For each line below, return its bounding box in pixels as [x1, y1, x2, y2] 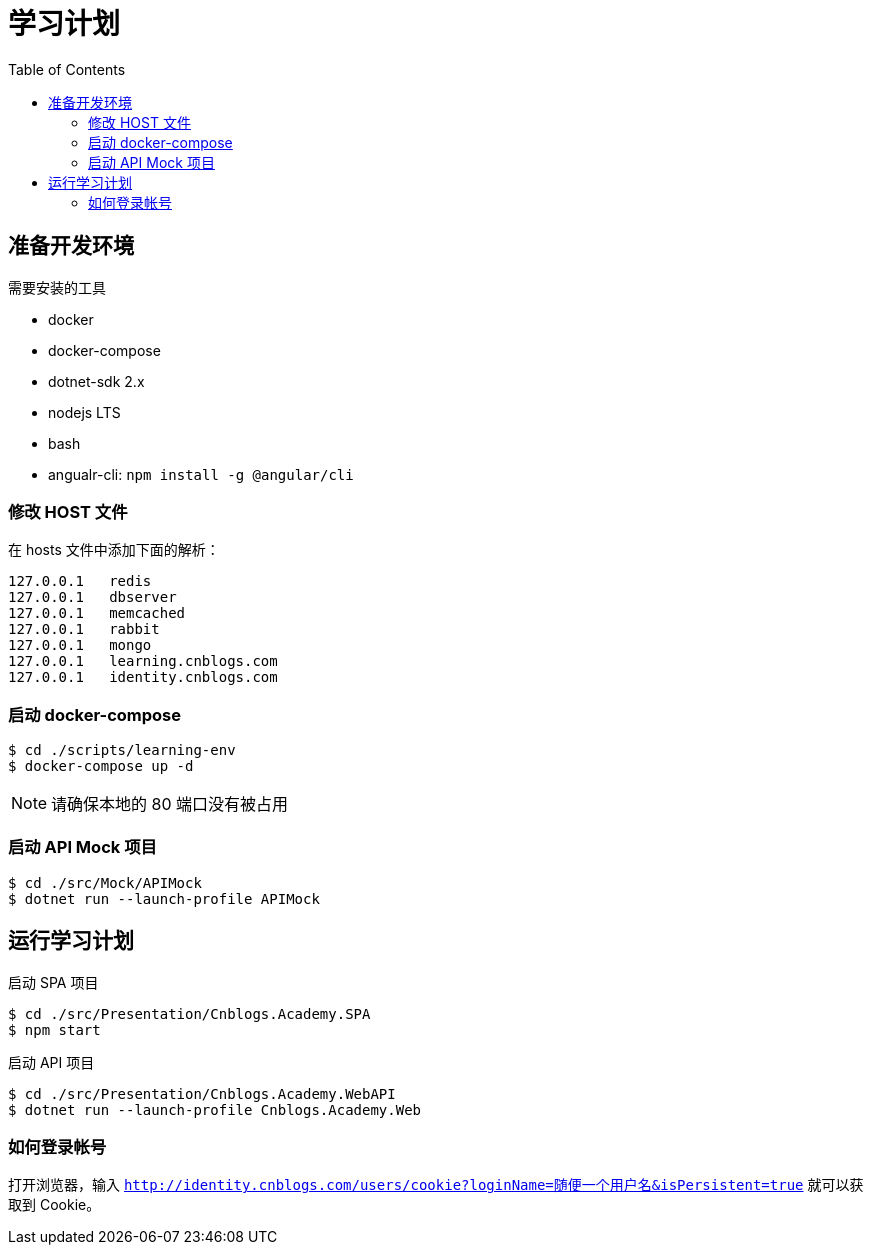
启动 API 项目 [8, 1053, 95, 1071]
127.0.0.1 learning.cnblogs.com [8, 653, 278, 670]
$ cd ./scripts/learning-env [8, 742, 236, 759]
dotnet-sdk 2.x [48, 372, 145, 390]
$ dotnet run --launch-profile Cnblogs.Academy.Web [8, 1101, 422, 1118]
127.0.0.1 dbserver [8, 589, 177, 606]
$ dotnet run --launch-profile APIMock [8, 890, 320, 907]
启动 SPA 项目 [8, 973, 99, 991]
